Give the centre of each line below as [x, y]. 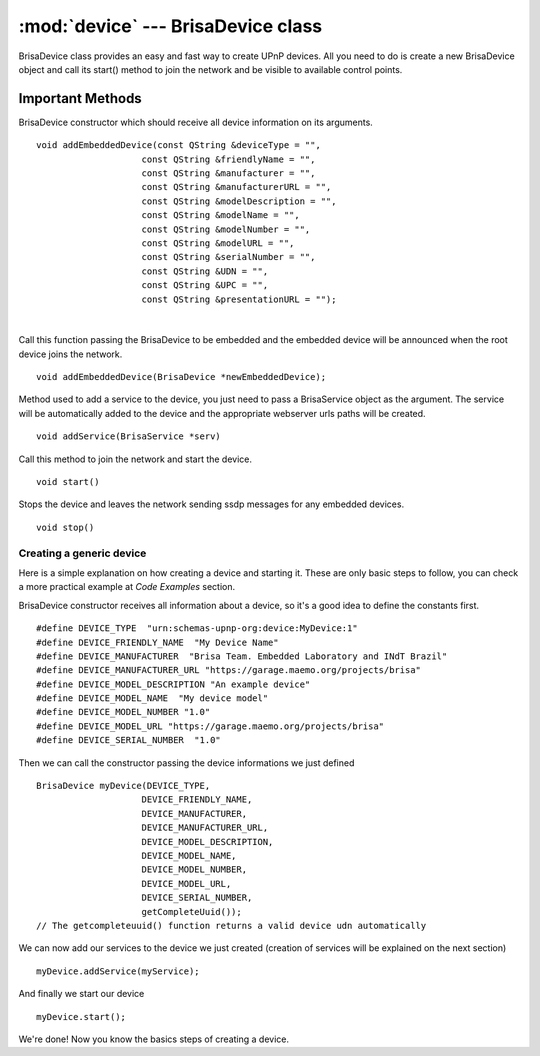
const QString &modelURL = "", [218, 243]
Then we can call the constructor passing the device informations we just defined [186, 762]
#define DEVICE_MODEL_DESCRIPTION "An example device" [173, 684]
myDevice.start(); [81, 1016]
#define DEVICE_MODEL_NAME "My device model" [152, 698]
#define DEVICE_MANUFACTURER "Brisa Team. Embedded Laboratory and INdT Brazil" [242, 656]
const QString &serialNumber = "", [228, 257]
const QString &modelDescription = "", [239, 201]
